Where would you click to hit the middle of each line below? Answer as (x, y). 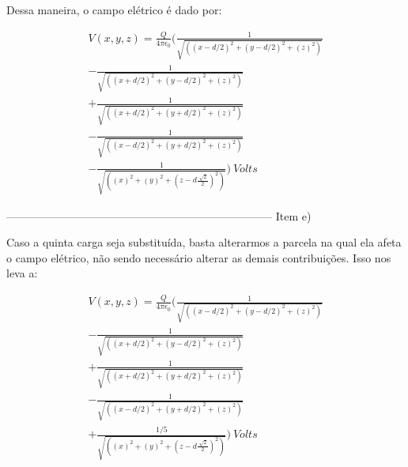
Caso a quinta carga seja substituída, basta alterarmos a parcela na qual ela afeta (204, 242)
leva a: (22, 273)
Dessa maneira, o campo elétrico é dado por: (114, 9)
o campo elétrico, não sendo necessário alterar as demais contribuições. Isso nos (199, 257)
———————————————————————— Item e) (159, 215)
